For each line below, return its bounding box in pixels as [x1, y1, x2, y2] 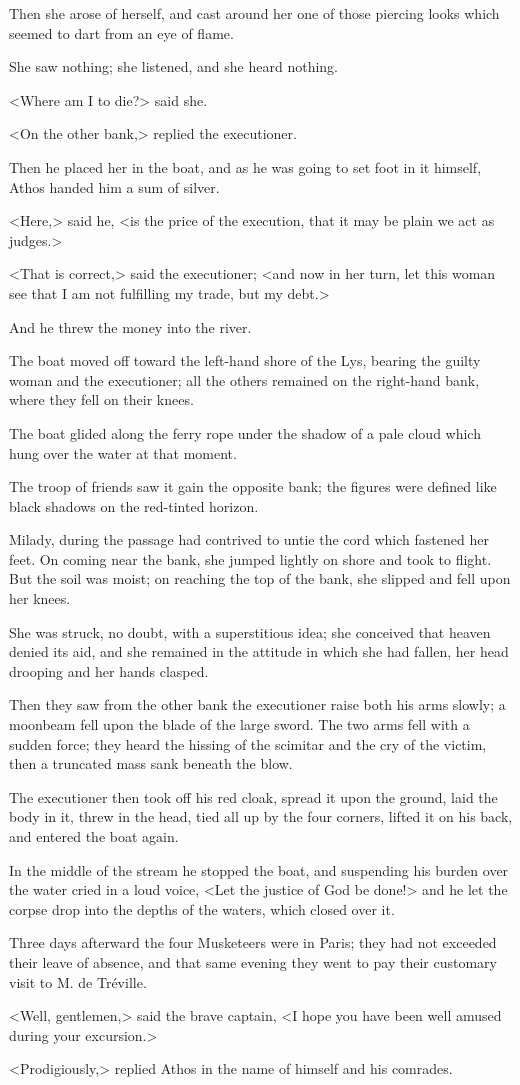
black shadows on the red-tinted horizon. [9, 495, 259, 516]
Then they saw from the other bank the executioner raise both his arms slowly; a [9, 694, 506, 715]
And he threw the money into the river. [9, 316, 252, 337]
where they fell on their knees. [9, 389, 194, 410]
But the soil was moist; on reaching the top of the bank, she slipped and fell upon [9, 568, 511, 589]
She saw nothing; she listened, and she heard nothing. [9, 56, 338, 77]
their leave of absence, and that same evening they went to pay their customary [9, 951, 497, 972]
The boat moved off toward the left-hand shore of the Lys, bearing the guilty [9, 350, 481, 371]
